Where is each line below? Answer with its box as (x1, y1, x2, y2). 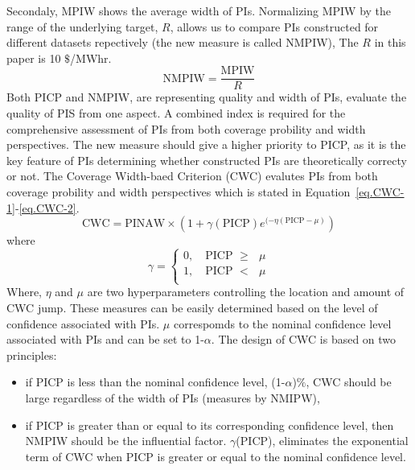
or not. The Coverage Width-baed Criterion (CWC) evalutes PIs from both (6, 167, 378, 184)
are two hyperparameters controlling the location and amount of (87, 283, 405, 300)
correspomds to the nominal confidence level (173, 315, 392, 332)
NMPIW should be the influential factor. (25, 432, 227, 449)
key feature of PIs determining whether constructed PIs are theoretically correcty (6, 151, 407, 168)
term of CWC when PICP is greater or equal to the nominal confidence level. (25, 447, 406, 464)
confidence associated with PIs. (6, 315, 160, 332)
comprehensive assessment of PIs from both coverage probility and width (6, 120, 366, 137)
